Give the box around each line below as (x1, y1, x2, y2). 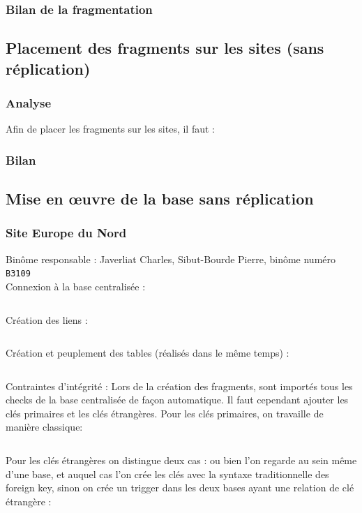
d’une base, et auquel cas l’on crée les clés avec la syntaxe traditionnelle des (6, 466, 329, 481)
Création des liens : (6, 312, 88, 327)
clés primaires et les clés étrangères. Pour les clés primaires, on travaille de (6, 406, 324, 420)
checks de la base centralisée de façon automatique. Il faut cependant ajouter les (6, 392, 349, 407)
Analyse (6, 94, 52, 111)
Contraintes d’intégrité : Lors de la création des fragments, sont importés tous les (6, 378, 353, 393)
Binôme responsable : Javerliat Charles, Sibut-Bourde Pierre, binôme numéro (6, 251, 336, 266)
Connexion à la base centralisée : (6, 278, 146, 293)
